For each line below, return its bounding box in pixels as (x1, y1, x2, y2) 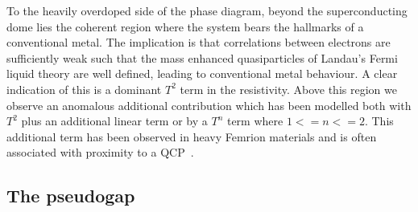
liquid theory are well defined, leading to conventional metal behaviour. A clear (6, 65, 398, 82)
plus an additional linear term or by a (21, 112, 208, 129)
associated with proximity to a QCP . (6, 144, 194, 161)
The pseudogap (6, 183, 135, 208)
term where (226, 112, 283, 129)
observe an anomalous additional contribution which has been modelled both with (6, 96, 412, 113)
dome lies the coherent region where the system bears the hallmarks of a (6, 18, 364, 35)
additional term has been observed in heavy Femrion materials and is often (6, 128, 377, 145)
